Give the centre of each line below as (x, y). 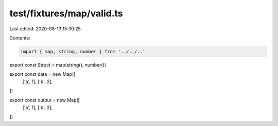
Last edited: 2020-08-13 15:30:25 (45, 29)
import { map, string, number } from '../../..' (83, 51)
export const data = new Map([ (42, 74)
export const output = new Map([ (45, 100)
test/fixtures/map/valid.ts (66, 13)
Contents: (20, 38)
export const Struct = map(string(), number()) (58, 65)
